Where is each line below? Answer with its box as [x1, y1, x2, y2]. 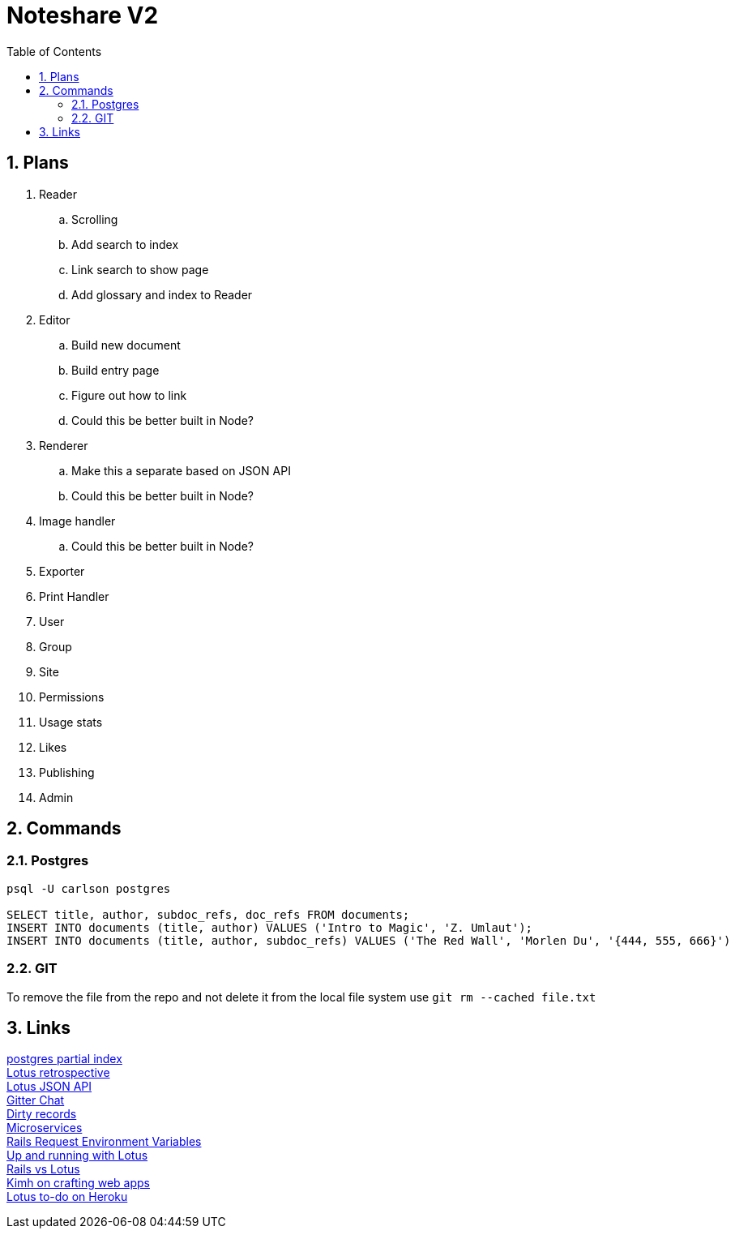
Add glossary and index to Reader [71, 287, 253, 302]
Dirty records [6, 1107, 77, 1121]
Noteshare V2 [6, 2, 159, 29]
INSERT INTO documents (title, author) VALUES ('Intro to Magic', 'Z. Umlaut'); [6, 920, 533, 934]
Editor [39, 312, 71, 327]
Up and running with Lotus [6, 1148, 148, 1163]
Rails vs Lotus [6, 1162, 80, 1177]
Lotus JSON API [6, 1079, 92, 1094]
